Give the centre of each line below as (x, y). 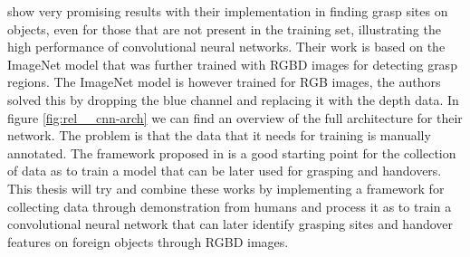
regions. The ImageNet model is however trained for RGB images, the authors (224, 82)
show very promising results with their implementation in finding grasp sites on (228, 11)
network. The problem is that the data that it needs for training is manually (219, 135)
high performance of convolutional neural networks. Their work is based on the (226, 47)
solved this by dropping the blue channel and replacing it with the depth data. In (233, 99)
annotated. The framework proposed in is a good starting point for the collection (232, 152)
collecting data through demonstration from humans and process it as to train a (230, 206)
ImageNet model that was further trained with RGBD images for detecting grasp (232, 64)
